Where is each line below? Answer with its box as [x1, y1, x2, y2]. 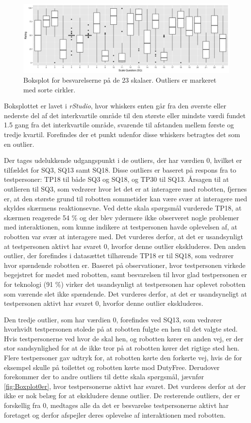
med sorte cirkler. [23, 84, 76, 94]
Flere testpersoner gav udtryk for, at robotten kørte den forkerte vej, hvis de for [4, 352, 242, 363]
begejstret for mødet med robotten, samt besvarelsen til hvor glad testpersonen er [4, 269, 247, 280]
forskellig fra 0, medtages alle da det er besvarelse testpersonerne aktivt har [4, 400, 229, 410]
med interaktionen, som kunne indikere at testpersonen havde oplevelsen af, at [4, 222, 237, 232]
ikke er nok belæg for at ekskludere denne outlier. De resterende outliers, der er [4, 390, 240, 401]
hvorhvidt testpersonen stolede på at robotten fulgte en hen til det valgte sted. [4, 324, 238, 334]
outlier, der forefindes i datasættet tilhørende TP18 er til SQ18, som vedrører [4, 250, 234, 261]
